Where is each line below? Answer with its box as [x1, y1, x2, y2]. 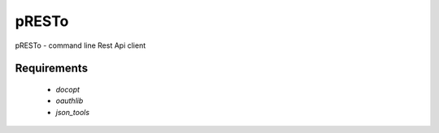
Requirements [15, 62, 89, 75]
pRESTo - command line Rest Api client [15, 41, 146, 50]
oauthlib [55, 96, 84, 105]
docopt [55, 84, 80, 94]
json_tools [55, 107, 89, 117]
